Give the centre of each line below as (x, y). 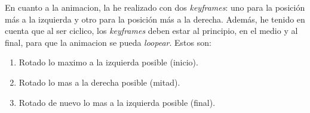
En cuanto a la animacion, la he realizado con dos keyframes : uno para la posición (155, 7)
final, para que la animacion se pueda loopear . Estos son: (108, 42)
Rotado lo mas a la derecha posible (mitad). (99, 82)
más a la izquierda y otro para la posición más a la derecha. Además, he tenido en (155, 19)
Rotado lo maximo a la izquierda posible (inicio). (108, 62)
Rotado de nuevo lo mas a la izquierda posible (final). (117, 102)
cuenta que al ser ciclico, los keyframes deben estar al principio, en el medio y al (151, 31)
